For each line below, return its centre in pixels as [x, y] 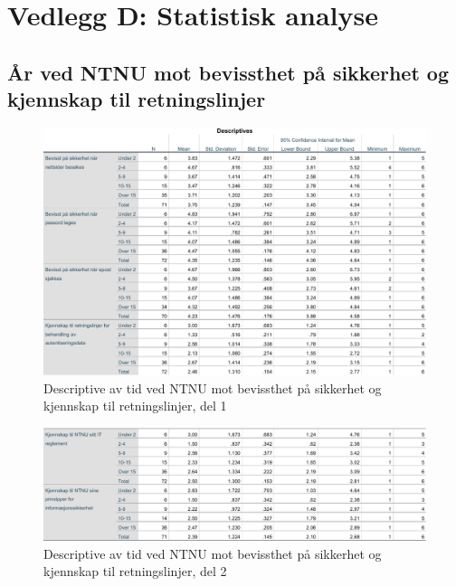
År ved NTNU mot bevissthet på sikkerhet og [228, 72]
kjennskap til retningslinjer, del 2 [135, 571]
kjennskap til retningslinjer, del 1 [135, 406]
